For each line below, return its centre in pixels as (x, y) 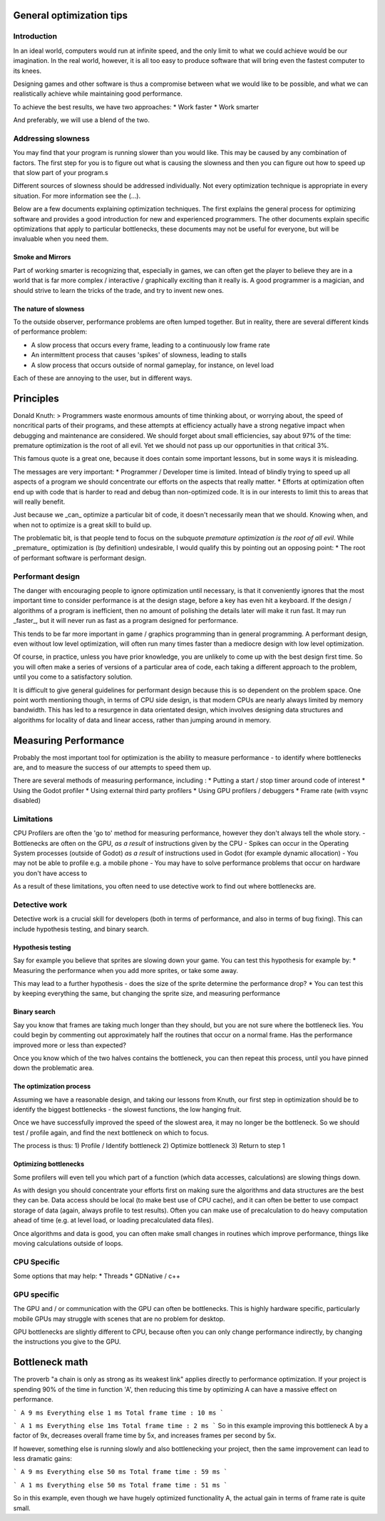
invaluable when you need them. (61, 239)
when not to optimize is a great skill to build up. (83, 524)
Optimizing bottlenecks (49, 1164)
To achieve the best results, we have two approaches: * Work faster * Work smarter (136, 106)
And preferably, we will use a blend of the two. (81, 120)
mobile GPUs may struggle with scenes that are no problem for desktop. (119, 1319)
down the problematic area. (53, 1068)
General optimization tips (71, 15)
